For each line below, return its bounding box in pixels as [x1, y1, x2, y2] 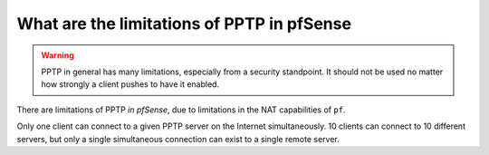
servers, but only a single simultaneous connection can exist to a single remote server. [16, 133, 340, 144]
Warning [41, 50, 74, 61]
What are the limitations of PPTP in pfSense [16, 14, 352, 34]
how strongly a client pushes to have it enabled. [41, 79, 220, 90]
